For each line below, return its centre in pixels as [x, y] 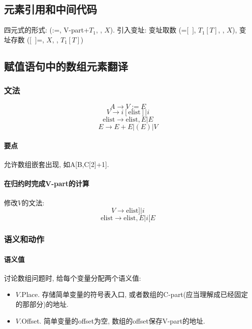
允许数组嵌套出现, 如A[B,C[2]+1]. [57, 164]
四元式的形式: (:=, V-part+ [47, 30]
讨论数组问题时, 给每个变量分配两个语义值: [73, 278]
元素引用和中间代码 [50, 9]
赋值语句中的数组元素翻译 [66, 66]
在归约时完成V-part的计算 [47, 183]
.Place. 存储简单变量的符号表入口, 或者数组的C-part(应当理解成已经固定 [134, 294]
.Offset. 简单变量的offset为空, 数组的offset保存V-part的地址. [112, 320]
